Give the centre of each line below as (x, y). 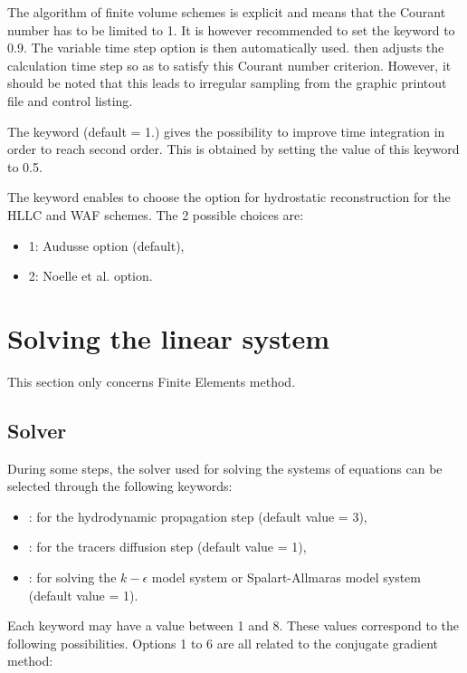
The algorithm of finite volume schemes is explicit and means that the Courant (227, 12)
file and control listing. (70, 100)
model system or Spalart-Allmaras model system (286, 577)
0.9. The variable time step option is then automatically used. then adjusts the (226, 48)
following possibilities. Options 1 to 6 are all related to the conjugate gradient (223, 643)
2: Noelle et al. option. (91, 276)
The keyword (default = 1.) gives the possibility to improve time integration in (226, 131)
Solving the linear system (169, 337)
